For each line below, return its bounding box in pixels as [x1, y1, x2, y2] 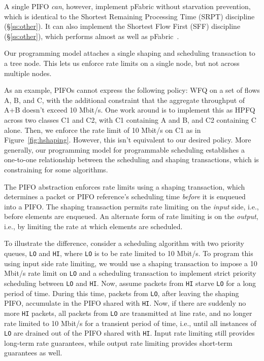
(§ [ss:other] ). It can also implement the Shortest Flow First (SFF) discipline [4, 21, 241, 31]
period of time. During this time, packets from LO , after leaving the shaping [4, 287, 239, 298]
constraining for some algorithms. [4, 164, 108, 174]
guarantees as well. [4, 347, 62, 358]
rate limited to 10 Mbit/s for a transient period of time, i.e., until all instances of [4, 317, 256, 328]
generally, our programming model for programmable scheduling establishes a [4, 144, 245, 155]
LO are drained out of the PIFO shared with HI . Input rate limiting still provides [4, 328, 255, 338]
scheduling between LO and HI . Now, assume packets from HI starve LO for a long [4, 277, 256, 288]
